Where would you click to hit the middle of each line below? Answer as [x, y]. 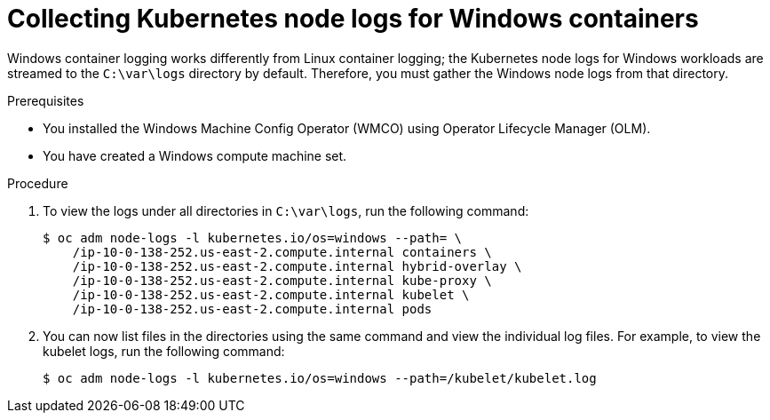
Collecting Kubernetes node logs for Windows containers [353, 19]
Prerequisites [46, 100]
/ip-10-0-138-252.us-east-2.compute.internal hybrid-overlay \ [297, 266]
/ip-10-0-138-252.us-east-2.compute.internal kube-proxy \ [282, 280]
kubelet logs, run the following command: [164, 351]
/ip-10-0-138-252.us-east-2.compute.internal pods [252, 309]
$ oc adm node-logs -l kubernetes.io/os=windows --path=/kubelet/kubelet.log [320, 378]
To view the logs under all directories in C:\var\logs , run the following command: [286, 210]
